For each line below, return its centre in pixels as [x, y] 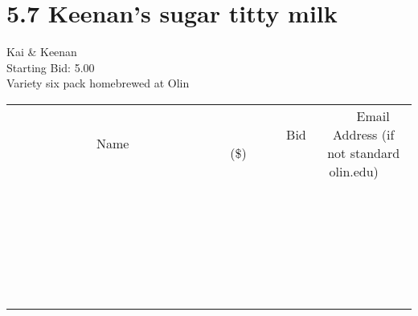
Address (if [364, 134]
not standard [364, 152]
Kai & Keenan [42, 52]
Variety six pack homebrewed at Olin [98, 83]
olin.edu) [354, 171]
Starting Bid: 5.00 [51, 67]
